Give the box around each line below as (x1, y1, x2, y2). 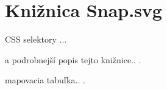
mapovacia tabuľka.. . (5, 74, 85, 86)
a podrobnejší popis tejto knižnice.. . (5, 53, 141, 66)
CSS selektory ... (5, 33, 67, 46)
